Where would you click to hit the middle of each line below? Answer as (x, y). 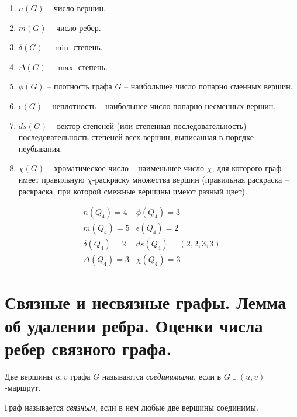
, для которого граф (247, 168)
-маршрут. (23, 388)
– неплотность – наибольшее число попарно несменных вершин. (160, 105)
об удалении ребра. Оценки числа (134, 325)
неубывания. (40, 148)
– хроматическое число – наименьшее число (126, 168)
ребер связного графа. (88, 348)
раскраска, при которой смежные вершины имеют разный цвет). (133, 191)
